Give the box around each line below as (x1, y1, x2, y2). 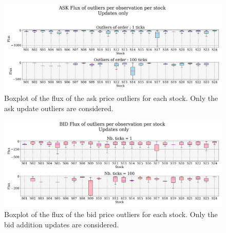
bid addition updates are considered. (4, 219, 119, 229)
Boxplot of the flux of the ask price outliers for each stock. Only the (4, 92, 218, 103)
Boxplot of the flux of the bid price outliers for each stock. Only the (4, 209, 218, 220)
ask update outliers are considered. (4, 102, 114, 113)
